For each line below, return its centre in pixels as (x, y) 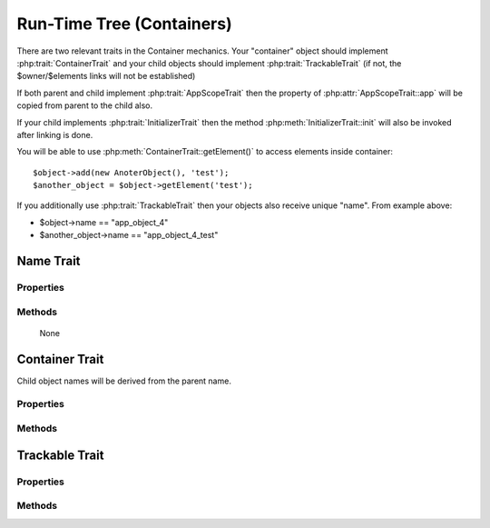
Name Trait (49, 261)
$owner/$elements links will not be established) (106, 76)
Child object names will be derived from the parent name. (124, 381)
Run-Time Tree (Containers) (125, 24)
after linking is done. (55, 134)
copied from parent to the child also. (85, 105)
